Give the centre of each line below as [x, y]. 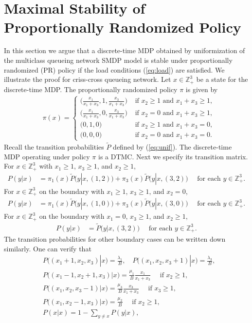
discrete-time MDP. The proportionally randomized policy [91, 89]
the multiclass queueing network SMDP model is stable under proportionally [118, 60]
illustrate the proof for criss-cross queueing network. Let [88, 79]
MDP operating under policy [47, 156]
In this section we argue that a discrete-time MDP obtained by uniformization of [125, 50]
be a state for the [222, 79]
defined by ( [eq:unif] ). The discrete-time [172, 146]
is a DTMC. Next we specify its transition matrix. [173, 156]
